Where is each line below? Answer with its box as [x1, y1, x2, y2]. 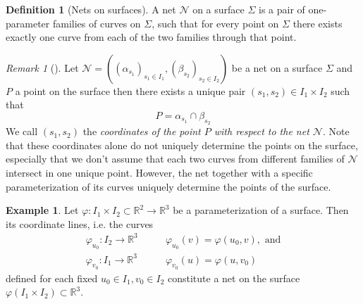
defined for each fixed [6, 270, 98, 285]
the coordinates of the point [82, 124, 201, 139]
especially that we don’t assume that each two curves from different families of [6, 151, 345, 166]
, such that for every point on [152, 15, 279, 30]
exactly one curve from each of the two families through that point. [6, 30, 297, 44]
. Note [322, 124, 350, 139]
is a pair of [259, 2, 305, 16]
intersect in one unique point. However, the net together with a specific [6, 165, 313, 179]
